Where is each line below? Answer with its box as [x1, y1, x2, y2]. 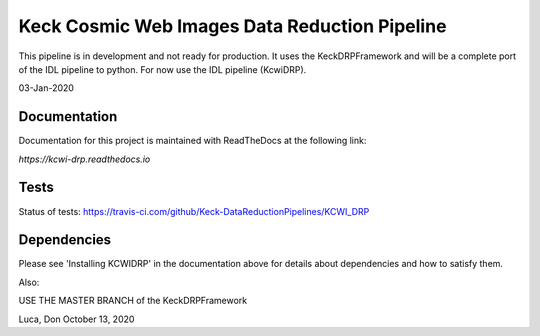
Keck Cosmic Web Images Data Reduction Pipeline [18, 15, 447, 37]
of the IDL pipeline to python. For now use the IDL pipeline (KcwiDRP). [18, 63, 307, 75]
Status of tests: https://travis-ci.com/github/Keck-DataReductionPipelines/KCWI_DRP [18, 205, 370, 217]
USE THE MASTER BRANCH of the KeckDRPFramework [18, 295, 248, 307]
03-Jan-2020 [18, 82, 75, 94]
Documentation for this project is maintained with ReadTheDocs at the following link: [18, 135, 367, 147]
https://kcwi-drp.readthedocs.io [18, 153, 151, 165]
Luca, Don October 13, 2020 [18, 313, 135, 325]
